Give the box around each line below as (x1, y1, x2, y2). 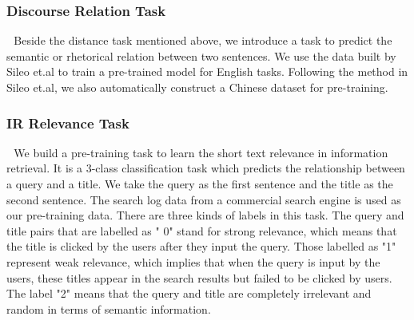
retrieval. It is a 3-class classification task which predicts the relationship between (6, 160, 405, 176)
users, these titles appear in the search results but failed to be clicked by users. (6, 269, 392, 286)
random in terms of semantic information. (6, 300, 211, 317)
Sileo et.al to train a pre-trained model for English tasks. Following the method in (6, 63, 408, 80)
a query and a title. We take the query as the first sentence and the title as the (6, 176, 393, 192)
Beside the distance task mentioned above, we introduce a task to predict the (14, 32, 392, 49)
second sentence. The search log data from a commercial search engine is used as (6, 191, 401, 207)
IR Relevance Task (6, 113, 129, 132)
